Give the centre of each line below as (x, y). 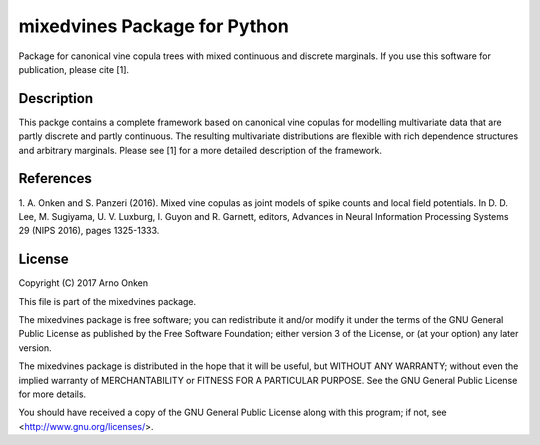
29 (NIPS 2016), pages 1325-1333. (89, 231)
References (55, 178)
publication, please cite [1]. (74, 69)
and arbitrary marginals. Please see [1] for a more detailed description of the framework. (200, 150)
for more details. (52, 394)
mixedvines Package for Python (153, 26)
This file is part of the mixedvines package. (107, 301)
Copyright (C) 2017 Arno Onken (83, 283)
